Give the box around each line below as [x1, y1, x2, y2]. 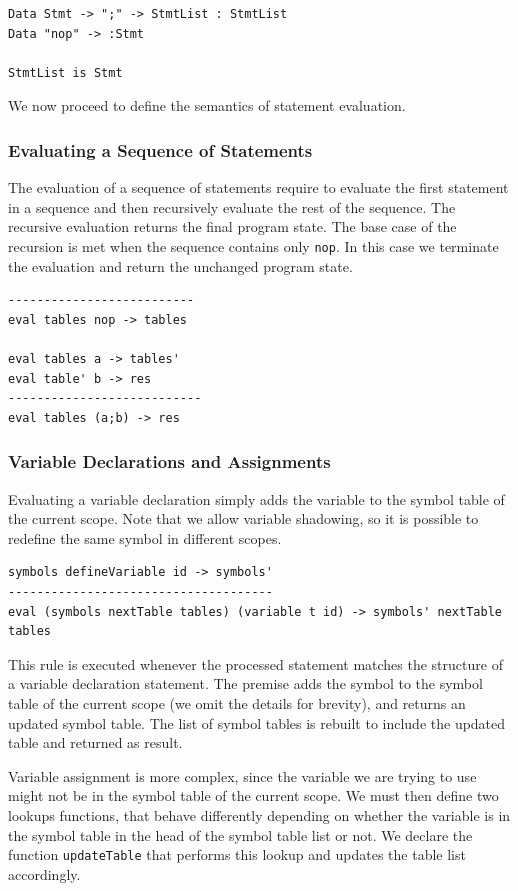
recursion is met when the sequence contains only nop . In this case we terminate [8, 235, 499, 256]
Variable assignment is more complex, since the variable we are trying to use [8, 765, 477, 786]
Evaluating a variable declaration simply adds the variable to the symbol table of [8, 488, 505, 509]
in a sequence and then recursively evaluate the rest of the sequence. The [8, 196, 456, 217]
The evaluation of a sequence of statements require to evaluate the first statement [8, 177, 509, 198]
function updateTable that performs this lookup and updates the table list [8, 844, 466, 865]
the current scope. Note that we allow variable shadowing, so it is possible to [8, 508, 479, 529]
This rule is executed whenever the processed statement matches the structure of [8, 653, 503, 674]
